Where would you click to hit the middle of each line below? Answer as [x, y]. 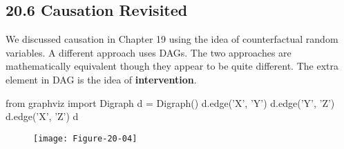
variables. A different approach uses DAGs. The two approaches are [149, 52]
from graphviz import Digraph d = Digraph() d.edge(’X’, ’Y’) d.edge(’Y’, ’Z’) [170, 102]
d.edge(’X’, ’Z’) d [42, 116]
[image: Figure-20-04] [85, 138]
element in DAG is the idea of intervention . [101, 79]
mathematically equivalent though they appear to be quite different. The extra [172, 66]
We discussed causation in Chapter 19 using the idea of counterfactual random [172, 39]
